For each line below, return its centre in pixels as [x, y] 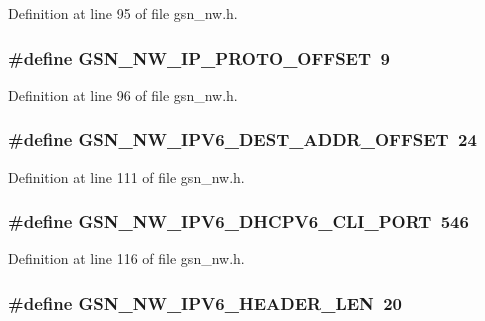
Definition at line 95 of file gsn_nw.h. [123, 13]
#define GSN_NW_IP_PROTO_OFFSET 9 [199, 57]
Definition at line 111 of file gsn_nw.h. [126, 176]
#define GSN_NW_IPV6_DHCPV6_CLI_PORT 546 [238, 221]
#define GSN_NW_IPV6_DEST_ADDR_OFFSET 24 [242, 139]
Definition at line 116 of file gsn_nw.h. [126, 258]
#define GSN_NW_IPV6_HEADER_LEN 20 [205, 302]
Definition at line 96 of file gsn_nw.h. [123, 94]
